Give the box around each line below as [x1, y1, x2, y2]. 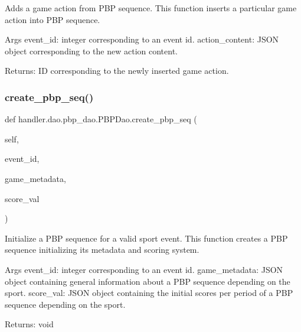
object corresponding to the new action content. [5, 44, 178, 57]
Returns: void [5, 318, 54, 330]
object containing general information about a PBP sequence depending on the [5, 275, 290, 287]
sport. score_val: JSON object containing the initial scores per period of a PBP [5, 287, 293, 299]
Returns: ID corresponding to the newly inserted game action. [5, 64, 229, 77]
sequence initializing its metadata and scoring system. [5, 243, 199, 256]
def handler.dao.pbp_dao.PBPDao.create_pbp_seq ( [5, 113, 197, 125]
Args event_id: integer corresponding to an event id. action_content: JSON [5, 33, 279, 45]
